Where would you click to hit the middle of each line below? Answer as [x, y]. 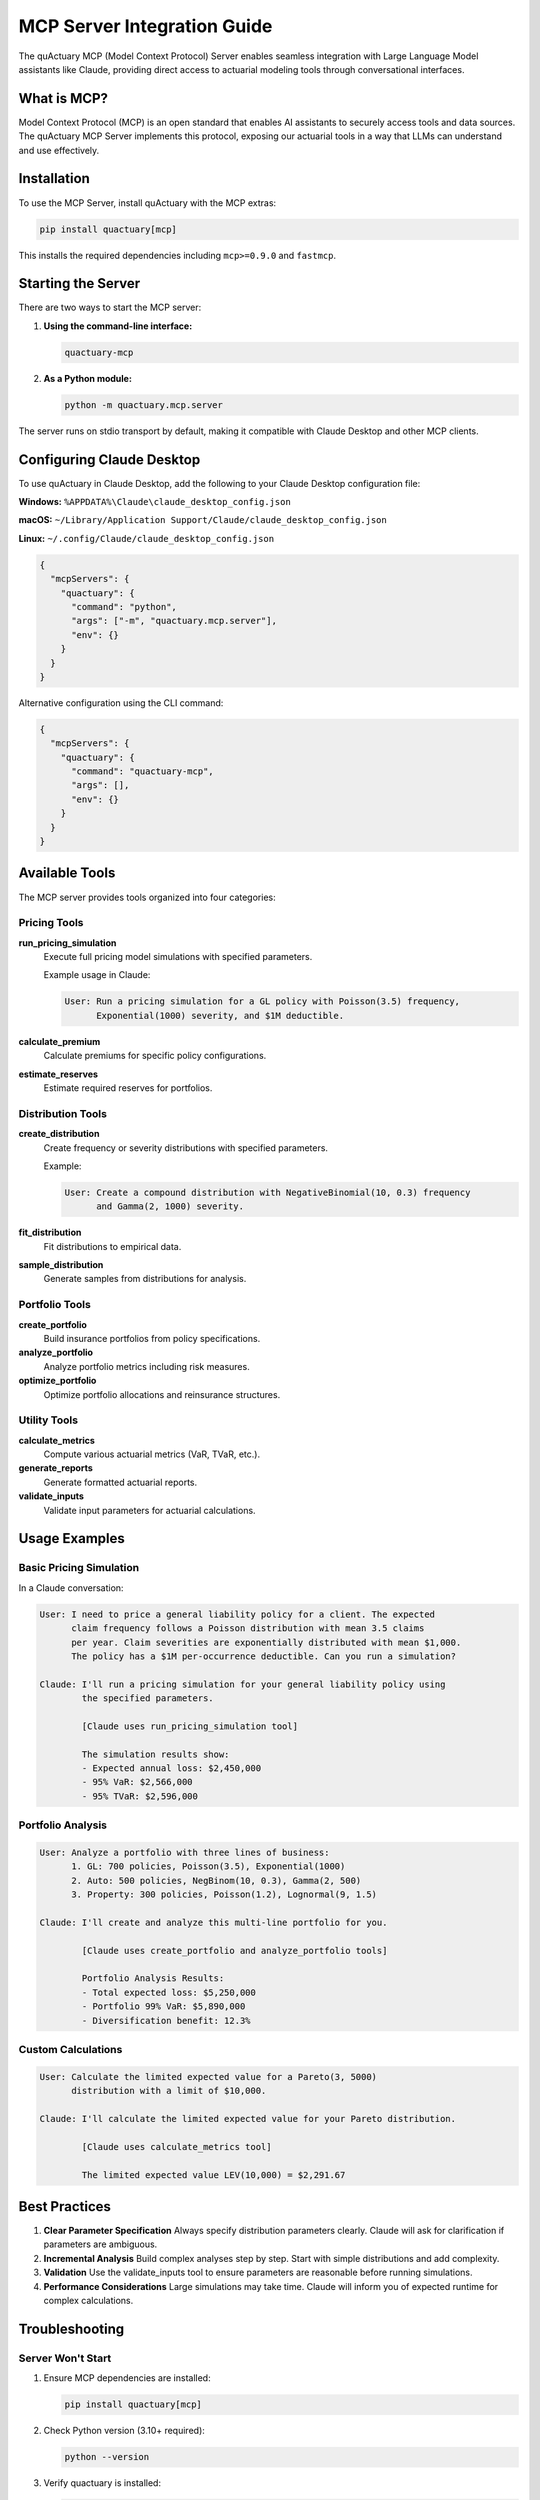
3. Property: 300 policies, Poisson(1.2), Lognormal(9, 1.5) [224, 1894]
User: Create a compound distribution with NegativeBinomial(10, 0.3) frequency [267, 1192]
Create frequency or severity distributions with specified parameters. [186, 1147]
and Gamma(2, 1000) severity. [170, 1206]
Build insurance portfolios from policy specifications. [152, 1338]
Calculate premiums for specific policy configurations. [155, 1056]
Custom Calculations [70, 2050]
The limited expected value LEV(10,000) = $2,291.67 [213, 2174]
